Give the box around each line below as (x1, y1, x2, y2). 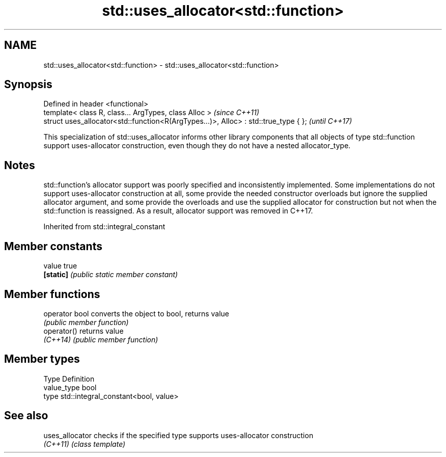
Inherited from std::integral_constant (43, 222, 165, 231)
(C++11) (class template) (43, 439, 126, 448)
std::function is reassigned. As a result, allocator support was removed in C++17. (43, 206, 313, 216)
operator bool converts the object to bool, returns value (43, 309, 229, 318)
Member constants (4, 239, 102, 253)
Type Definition (43, 374, 95, 383)
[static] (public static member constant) (43, 270, 178, 279)
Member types (4, 353, 80, 366)
